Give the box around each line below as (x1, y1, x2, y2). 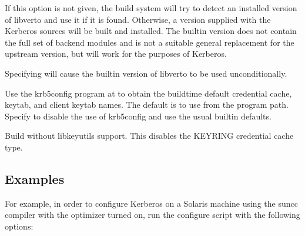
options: (5, 220, 33, 232)
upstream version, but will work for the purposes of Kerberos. (5, 47, 227, 60)
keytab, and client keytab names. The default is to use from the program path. (5, 98, 289, 111)
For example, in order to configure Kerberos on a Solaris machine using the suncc (5, 197, 298, 209)
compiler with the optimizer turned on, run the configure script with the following (5, 208, 300, 221)
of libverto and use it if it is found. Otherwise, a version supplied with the (5, 13, 271, 25)
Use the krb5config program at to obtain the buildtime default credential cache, (5, 87, 292, 99)
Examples (5, 169, 65, 187)
